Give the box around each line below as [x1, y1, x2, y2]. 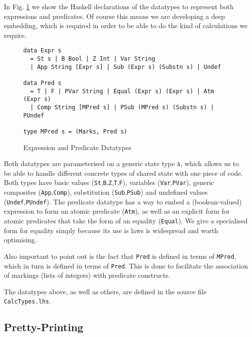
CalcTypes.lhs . [4, 296, 51, 306]
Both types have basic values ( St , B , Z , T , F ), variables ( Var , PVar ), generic [4, 177, 214, 187]
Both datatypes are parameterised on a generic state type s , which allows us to [4, 158, 239, 168]
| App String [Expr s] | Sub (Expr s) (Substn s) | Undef [30, 63, 221, 70]
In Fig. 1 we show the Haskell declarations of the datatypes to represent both [4, 1, 234, 11]
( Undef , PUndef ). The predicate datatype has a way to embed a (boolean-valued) [4, 196, 242, 206]
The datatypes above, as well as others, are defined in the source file [4, 286, 207, 296]
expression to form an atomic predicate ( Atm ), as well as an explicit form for [4, 206, 230, 216]
